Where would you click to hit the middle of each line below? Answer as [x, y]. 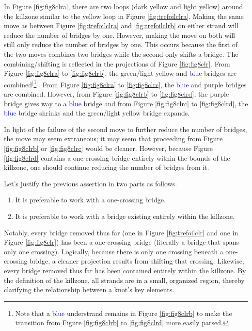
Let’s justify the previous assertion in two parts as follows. [91, 183]
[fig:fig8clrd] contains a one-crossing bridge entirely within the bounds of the [117, 157]
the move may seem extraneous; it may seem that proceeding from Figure [113, 139]
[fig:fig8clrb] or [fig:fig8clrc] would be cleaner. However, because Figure [109, 148]
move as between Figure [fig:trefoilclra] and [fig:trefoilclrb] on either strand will [121, 25]
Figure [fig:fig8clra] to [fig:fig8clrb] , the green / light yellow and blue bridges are [120, 73]
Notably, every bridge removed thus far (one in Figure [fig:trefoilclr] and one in [121, 232]
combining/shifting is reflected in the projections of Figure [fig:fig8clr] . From [117, 63]
